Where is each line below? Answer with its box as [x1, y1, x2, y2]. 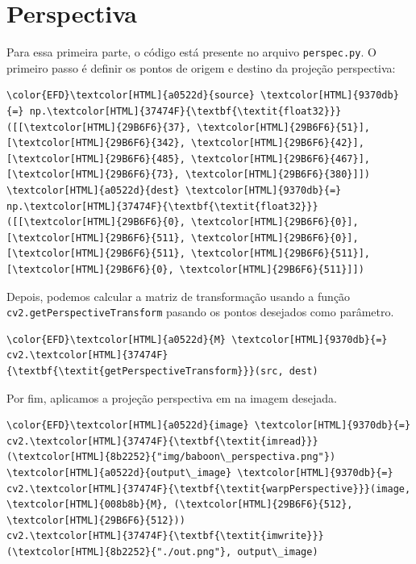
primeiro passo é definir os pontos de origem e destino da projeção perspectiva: [6, 59, 396, 76]
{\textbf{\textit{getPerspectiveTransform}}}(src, [6, 365, 284, 377]
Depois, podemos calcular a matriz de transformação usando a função [6, 287, 351, 304]
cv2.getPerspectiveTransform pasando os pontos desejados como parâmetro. [6, 303, 394, 320]
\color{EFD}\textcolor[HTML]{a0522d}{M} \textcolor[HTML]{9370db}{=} [6, 333, 388, 345]
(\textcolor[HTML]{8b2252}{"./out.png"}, [6, 545, 232, 558]
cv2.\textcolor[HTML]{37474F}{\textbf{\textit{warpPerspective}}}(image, [6, 483, 411, 495]
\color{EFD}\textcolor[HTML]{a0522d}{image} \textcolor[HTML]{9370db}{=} [6, 420, 411, 432]
